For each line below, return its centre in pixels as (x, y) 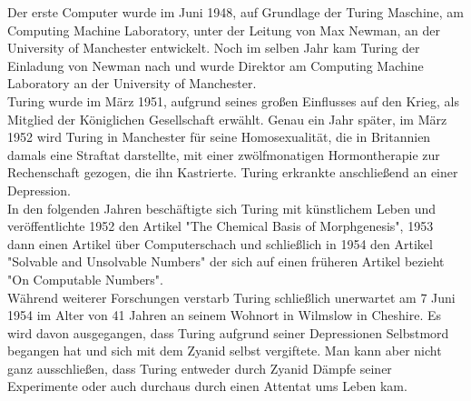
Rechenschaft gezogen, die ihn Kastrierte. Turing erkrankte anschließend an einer (233, 172)
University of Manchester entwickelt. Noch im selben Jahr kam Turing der (214, 48)
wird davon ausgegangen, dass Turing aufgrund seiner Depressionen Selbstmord (228, 332)
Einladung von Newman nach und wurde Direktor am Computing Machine (216, 65)
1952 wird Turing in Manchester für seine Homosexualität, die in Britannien (219, 137)
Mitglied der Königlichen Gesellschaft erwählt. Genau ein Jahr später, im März (227, 119)
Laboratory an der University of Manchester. (132, 83)
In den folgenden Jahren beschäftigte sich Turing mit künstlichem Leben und (222, 208)
